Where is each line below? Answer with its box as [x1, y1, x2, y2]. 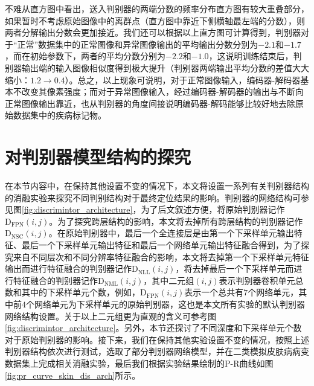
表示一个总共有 [184, 286, 244, 298]
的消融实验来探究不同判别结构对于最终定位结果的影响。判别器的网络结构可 [5, 191, 301, 204]
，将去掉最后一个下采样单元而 [175, 262, 294, 275]
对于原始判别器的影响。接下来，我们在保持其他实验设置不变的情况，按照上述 [5, 333, 309, 346]
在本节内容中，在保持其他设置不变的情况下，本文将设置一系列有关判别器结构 [5, 179, 309, 192]
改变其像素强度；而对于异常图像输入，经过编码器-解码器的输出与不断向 [21, 85, 304, 98]
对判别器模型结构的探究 [5, 144, 191, 169]
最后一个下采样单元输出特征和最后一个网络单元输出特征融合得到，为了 [21, 239, 301, 251]
